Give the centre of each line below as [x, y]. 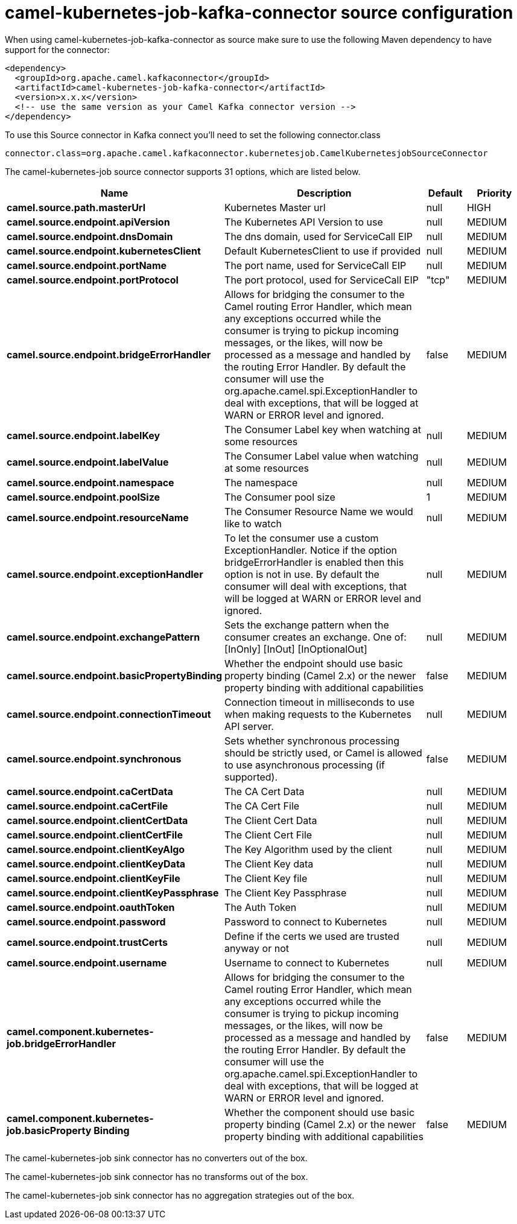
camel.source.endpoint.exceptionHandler [105, 574]
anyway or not [257, 948]
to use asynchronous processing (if [305, 765]
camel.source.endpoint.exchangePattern [103, 637]
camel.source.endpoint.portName [87, 265]
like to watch [253, 523]
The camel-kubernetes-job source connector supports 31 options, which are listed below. [183, 171]
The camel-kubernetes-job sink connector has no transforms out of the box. [157, 1176]
